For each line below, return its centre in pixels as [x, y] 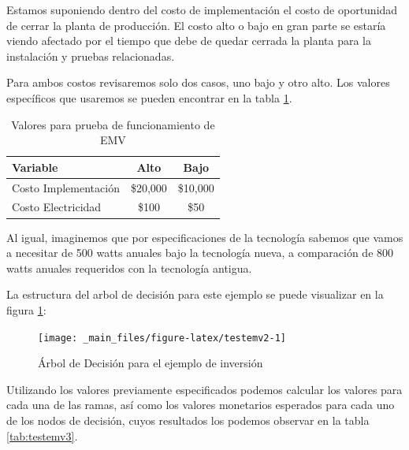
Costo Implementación [66, 187]
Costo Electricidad [57, 207]
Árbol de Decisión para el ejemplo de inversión [151, 363]
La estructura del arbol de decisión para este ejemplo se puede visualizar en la [195, 294]
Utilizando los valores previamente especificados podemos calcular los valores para [204, 389]
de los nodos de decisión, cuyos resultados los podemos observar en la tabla [188, 420]
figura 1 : [26, 309]
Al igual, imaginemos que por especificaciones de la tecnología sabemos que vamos [205, 237]
